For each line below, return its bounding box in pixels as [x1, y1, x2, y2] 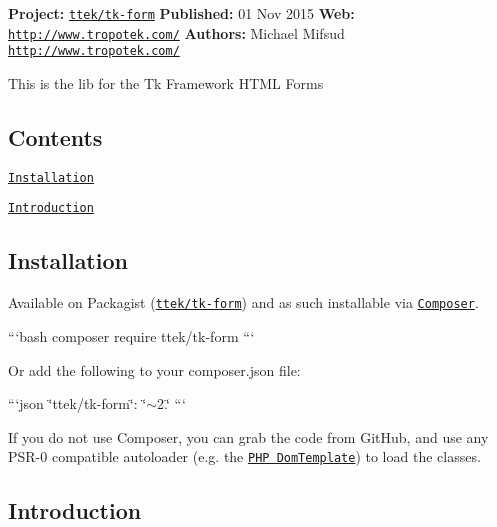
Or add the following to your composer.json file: [8, 359, 301, 380]
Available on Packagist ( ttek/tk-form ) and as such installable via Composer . [8, 292, 479, 313]
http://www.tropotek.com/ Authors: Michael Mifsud [8, 22, 345, 43]
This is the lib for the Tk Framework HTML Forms [8, 72, 324, 93]
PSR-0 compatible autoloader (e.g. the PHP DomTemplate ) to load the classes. [8, 446, 481, 467]
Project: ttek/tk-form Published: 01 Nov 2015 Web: [8, 3, 355, 23]
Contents [8, 121, 103, 152]
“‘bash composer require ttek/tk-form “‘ [8, 325, 255, 346]
